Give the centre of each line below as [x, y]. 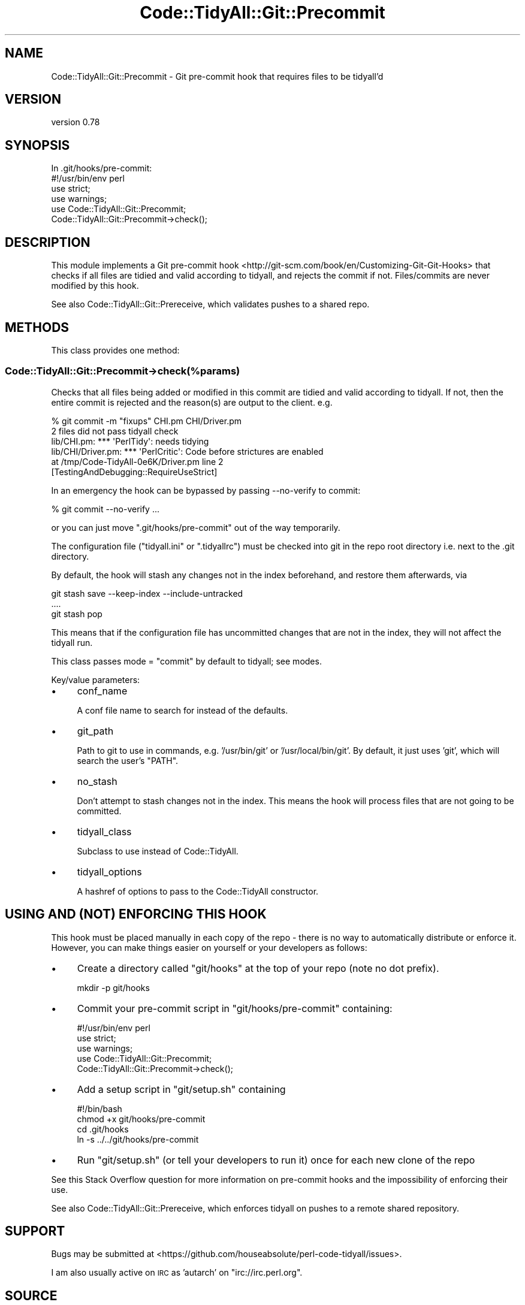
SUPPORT [35, 1231]
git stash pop [77, 614]
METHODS [37, 327]
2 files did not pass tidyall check [115, 431]
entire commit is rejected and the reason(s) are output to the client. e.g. [192, 402]
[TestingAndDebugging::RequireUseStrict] [134, 472]
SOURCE [31, 1295]
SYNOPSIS [37, 145]
